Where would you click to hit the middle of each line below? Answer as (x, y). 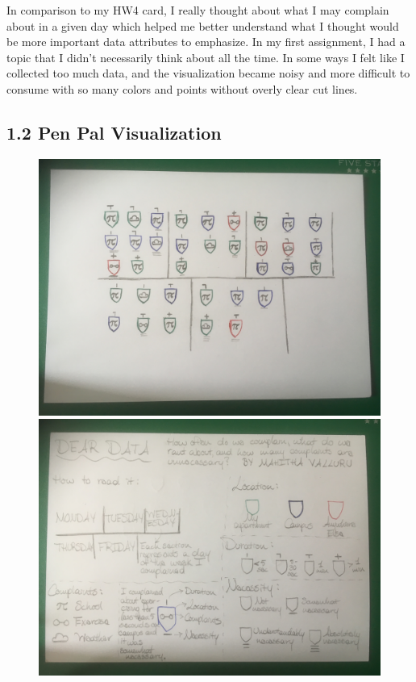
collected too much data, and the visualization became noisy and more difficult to (208, 73)
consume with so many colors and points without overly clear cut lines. (182, 88)
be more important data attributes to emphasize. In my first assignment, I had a (206, 42)
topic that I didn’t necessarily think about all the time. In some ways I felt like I (206, 57)
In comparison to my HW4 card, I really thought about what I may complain (198, 10)
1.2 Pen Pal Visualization (114, 132)
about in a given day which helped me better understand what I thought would (203, 25)
